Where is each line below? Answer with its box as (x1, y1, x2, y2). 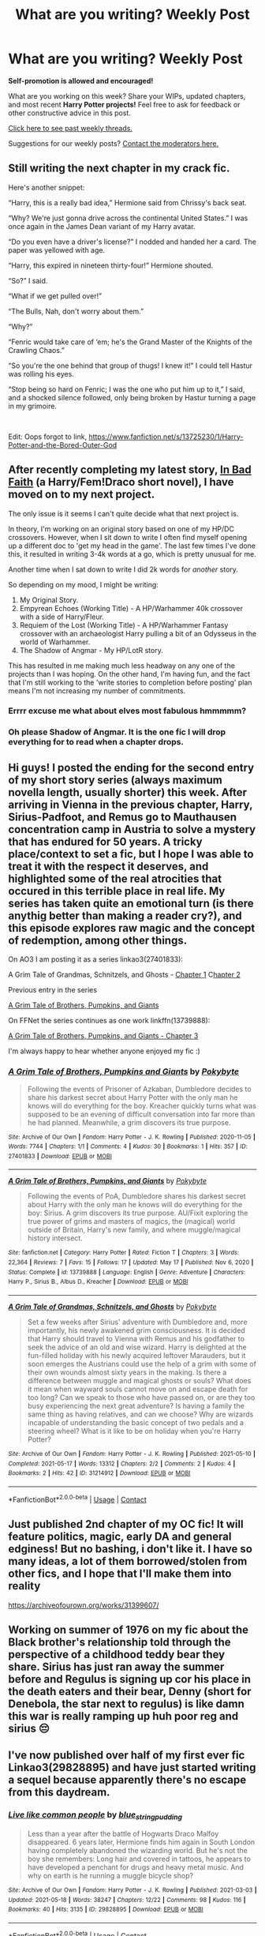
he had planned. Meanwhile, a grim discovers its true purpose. (27, 1117, 231, 1127)
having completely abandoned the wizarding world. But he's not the (27, 1845, 248, 1855)
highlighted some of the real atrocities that (8, 872, 222, 885)
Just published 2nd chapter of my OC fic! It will (8, 1518, 244, 1531)
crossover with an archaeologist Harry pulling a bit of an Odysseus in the (19, 628, 257, 638)
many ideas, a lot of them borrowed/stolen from (8, 1555, 248, 1568)
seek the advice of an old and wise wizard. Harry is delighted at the (27, 1342, 247, 1352)
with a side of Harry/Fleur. (19, 612, 105, 621)
